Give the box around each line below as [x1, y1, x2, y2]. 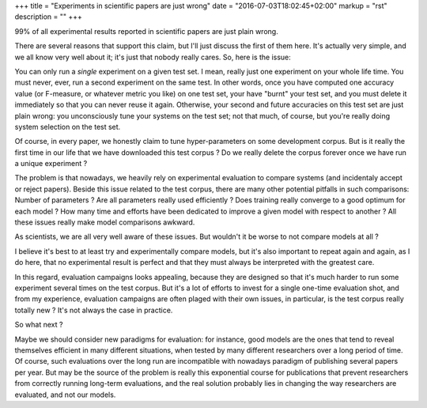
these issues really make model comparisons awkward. [14, 217, 195, 227]
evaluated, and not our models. [14, 390, 116, 399]
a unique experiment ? [14, 159, 88, 168]
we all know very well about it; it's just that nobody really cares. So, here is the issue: [14, 52, 292, 62]
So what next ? [14, 320, 63, 330]
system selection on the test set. [14, 122, 121, 131]
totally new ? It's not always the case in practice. [14, 305, 173, 315]
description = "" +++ [14, 12, 83, 21]
